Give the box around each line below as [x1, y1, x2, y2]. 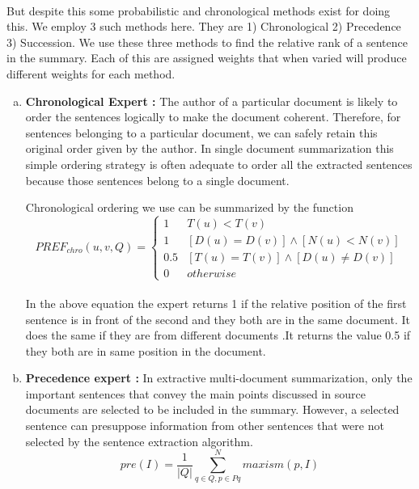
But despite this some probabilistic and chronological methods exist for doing [6, 2, 391, 19]
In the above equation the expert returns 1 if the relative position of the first [25, 294, 407, 311]
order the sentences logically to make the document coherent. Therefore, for [25, 108, 401, 125]
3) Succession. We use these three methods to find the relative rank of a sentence [6, 33, 408, 50]
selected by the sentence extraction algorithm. [25, 432, 253, 449]
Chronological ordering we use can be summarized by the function [25, 199, 353, 216]
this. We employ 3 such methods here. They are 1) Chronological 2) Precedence [6, 18, 401, 35]
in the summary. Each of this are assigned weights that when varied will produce [6, 49, 407, 66]
